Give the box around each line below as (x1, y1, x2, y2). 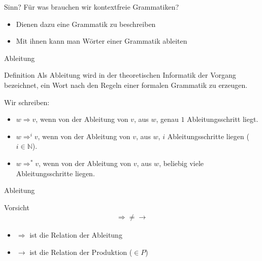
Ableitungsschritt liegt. (187, 114, 258, 124)
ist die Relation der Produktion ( (29, 246, 133, 257)
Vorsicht (4, 202, 29, 212)
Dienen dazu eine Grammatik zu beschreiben (16, 18, 156, 29)
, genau (156, 114, 179, 124)
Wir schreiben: (4, 96, 50, 107)
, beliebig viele (159, 157, 204, 168)
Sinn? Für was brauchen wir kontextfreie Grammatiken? (4, 2, 179, 12)
